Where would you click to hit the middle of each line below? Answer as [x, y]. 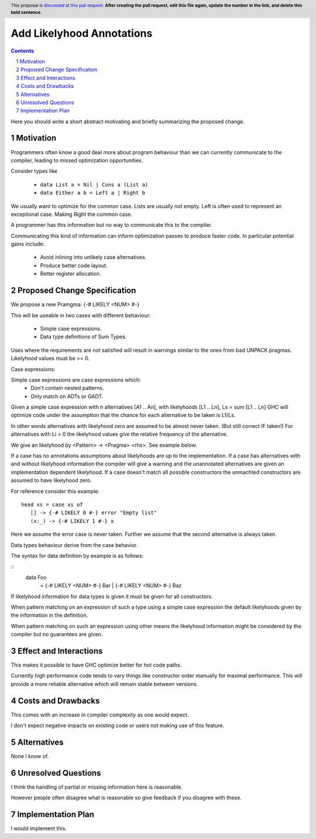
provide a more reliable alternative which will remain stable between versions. [104, 684]
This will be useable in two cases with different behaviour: [81, 315]
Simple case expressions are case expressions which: [76, 380]
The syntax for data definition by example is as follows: [77, 556]
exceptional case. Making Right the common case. [72, 214]
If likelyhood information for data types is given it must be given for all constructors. [112, 596]
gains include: [28, 244]
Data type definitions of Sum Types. [83, 337]
